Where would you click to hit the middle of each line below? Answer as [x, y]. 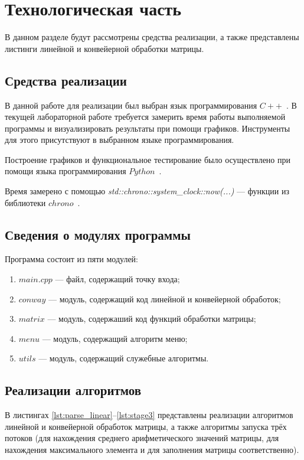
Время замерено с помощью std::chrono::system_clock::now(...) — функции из [147, 191]
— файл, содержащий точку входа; [117, 279]
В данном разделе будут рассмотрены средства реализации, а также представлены [152, 37]
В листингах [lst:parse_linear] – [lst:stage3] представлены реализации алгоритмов [149, 415]
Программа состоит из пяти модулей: [71, 259]
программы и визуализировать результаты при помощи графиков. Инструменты [148, 128]
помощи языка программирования [66, 171]
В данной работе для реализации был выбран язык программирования [131, 105]
